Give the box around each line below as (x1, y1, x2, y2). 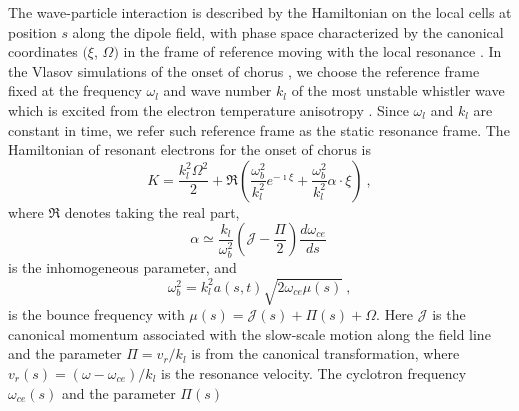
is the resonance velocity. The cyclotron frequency (161, 362, 467, 383)
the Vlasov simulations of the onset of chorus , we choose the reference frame (8, 60, 480, 81)
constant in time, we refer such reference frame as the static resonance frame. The (8, 119, 510, 140)
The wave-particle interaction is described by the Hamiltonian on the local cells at (8, 2, 512, 22)
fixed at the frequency (8, 80, 142, 101)
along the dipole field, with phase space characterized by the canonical (72, 21, 504, 42)
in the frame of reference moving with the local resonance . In (123, 41, 502, 62)
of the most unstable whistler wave (291, 80, 505, 101)
